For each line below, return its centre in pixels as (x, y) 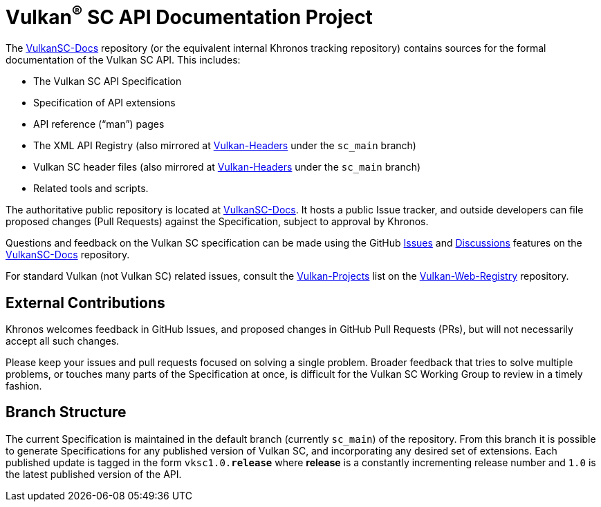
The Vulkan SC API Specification (108, 82)
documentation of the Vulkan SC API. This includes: (123, 60)
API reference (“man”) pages (99, 124)
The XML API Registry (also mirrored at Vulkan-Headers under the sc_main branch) (225, 146)
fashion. (24, 385)
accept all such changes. (63, 341)
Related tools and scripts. (91, 189)
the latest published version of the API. (94, 474)
